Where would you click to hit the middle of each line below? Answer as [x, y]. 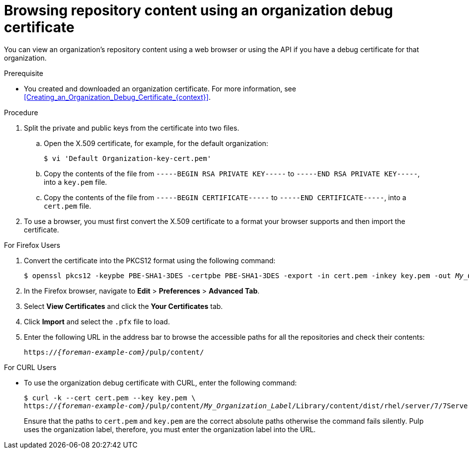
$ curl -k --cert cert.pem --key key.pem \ [110, 398]
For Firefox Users [32, 245]
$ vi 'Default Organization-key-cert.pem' [128, 158]
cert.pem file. [68, 206]
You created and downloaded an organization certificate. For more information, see [160, 88]
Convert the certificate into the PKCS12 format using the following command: [150, 260]
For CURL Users [30, 367]
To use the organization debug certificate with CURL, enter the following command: [160, 382]
